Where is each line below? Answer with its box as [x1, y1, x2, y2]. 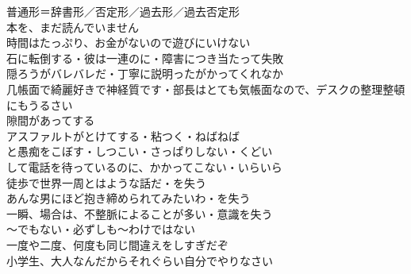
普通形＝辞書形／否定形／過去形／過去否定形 [6, 3, 240, 19]
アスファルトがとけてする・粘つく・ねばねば [6, 127, 240, 144]
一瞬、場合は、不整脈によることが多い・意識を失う [6, 205, 273, 222]
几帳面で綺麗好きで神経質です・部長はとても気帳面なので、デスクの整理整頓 [6, 80, 405, 97]
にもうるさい [6, 96, 73, 113]
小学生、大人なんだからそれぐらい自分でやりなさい [6, 252, 273, 268]
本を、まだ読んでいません [6, 18, 139, 35]
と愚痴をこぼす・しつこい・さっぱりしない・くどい [6, 143, 273, 160]
